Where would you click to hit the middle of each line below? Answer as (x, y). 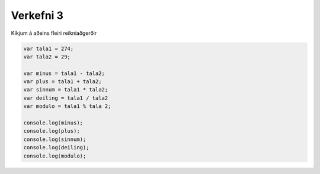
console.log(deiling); (56, 148)
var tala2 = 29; (47, 57)
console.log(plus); (52, 131)
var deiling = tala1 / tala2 (66, 98)
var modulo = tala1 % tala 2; (67, 106)
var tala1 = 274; (49, 48)
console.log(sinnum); (55, 139)
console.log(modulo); (55, 156)
